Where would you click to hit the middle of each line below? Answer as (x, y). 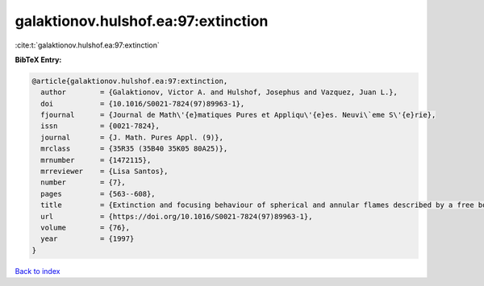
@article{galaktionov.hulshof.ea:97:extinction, (130, 81)
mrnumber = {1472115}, (96, 160)
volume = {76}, (86, 228)
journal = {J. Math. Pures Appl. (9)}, (132, 137)
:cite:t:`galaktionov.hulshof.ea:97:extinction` (88, 45)
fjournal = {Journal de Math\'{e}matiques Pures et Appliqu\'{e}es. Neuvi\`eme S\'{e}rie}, (238, 115)
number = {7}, (83, 182)
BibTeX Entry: (38, 60)
